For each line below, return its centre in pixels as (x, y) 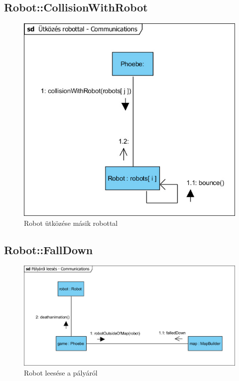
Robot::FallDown (49, 249)
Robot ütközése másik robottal (71, 223)
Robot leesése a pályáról (61, 373)
